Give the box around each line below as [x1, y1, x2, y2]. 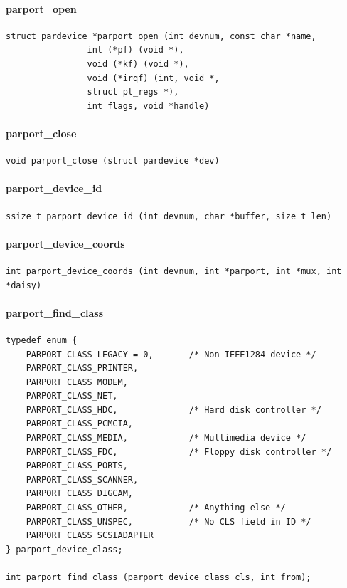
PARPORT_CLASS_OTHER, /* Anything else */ [26, 503, 286, 513]
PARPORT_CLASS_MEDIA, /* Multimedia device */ [26, 433, 306, 443]
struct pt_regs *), [87, 87, 179, 98]
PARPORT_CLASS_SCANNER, [26, 474, 139, 485]
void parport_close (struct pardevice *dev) [6, 156, 220, 167]
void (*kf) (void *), [87, 58, 189, 69]
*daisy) [6, 280, 42, 290]
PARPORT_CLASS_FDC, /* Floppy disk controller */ [26, 446, 332, 457]
